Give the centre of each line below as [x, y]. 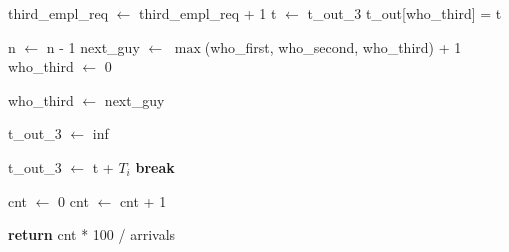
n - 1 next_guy [93, 46]
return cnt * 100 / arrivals [92, 234]
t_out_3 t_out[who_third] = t [404, 13]
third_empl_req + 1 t [208, 13]
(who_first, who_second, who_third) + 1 [333, 46]
